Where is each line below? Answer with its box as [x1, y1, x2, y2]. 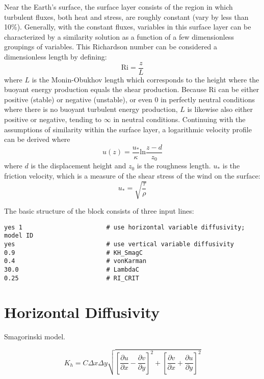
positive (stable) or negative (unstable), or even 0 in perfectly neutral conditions [4, 94, 255, 104]
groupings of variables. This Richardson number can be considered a [4, 41, 218, 52]
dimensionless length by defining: [4, 51, 107, 62]
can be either [218, 84, 259, 95]
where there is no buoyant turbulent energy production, [4, 104, 178, 114]
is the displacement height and [31, 160, 126, 171]
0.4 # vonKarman [4, 257, 147, 265]
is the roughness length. [137, 160, 211, 171]
